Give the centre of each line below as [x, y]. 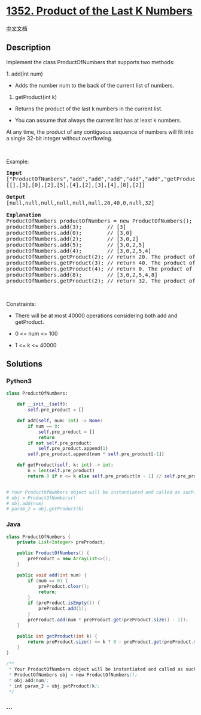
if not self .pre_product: [60, 443]
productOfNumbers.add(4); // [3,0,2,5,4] [79, 251]
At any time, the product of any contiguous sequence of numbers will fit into [100, 132]
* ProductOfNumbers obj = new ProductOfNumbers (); [73, 675]
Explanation [24, 215]
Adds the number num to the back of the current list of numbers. [95, 85]
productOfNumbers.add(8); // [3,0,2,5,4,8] [82, 275]
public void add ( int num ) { [52, 575]
